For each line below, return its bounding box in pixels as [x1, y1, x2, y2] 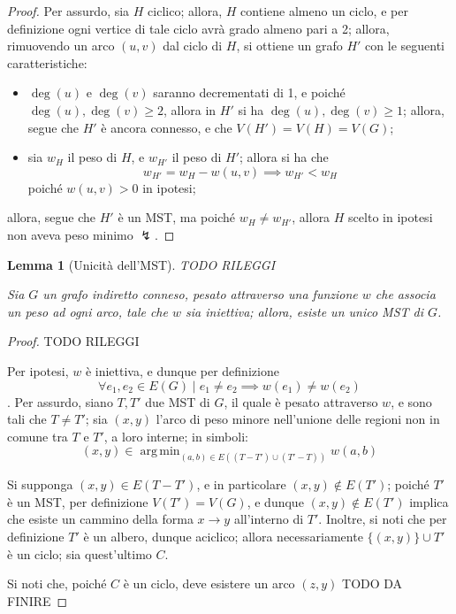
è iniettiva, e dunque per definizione [85, 361, 279, 380]
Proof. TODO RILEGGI [7, 332, 140, 350]
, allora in [163, 100, 217, 119]
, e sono [391, 392, 432, 411]
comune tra [7, 426, 68, 445]
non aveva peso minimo [7, 225, 133, 243]
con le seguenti [365, 36, 445, 55]
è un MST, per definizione [7, 492, 148, 510]
